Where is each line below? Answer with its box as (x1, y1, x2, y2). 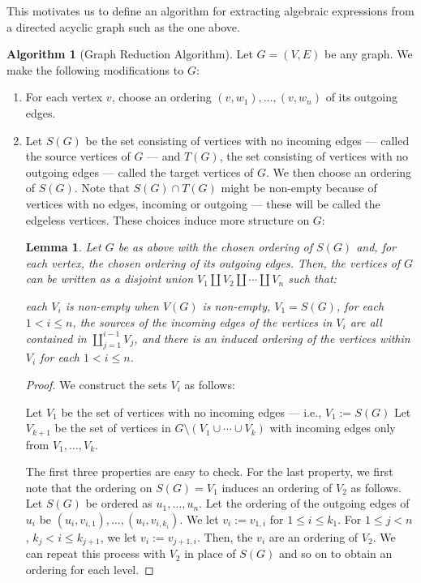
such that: (288, 270, 337, 287)
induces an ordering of (221, 478, 333, 495)
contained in (25, 329, 87, 346)
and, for (356, 238, 397, 255)
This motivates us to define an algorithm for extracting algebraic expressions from (6, 2, 415, 19)
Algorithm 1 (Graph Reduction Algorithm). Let (6, 45, 253, 62)
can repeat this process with (25, 545, 165, 562)
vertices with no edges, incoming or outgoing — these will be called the (25, 195, 380, 212)
